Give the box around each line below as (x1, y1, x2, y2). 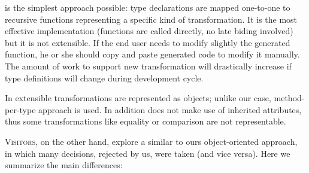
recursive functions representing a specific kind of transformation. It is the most (5, 13, 298, 25)
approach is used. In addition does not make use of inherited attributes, (38, 103, 302, 116)
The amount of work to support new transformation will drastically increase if (5, 59, 292, 72)
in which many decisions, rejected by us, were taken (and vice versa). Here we (5, 147, 290, 159)
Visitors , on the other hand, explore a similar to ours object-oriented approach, (5, 135, 298, 147)
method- (274, 92, 305, 104)
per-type (5, 103, 36, 116)
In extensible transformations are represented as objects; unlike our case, (5, 92, 271, 104)
